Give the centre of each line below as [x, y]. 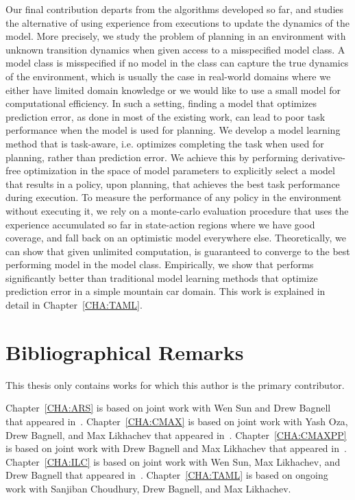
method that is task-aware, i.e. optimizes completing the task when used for [165, 143]
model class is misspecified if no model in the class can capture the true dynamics [177, 63]
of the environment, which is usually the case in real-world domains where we [168, 76]
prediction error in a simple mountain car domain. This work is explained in [166, 291]
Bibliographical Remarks [125, 352]
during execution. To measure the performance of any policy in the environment [174, 197]
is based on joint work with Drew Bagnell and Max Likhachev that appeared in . [176, 448]
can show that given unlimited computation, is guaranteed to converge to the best [178, 251]
